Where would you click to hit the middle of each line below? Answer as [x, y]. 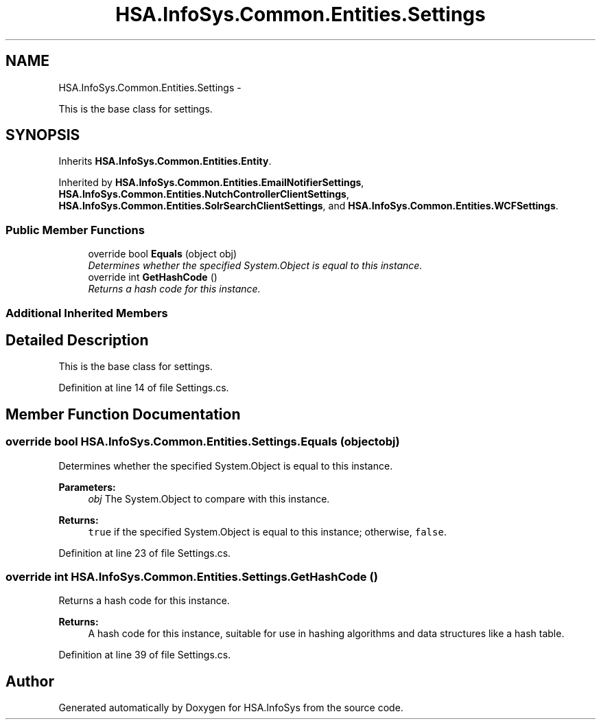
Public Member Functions [75, 230]
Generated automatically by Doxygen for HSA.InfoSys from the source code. [231, 708]
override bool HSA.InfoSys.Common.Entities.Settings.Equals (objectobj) [203, 442]
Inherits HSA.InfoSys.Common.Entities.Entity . [165, 161]
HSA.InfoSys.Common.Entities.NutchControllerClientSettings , [204, 194]
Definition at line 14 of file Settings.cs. [144, 388]
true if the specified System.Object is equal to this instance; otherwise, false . [267, 531]
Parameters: [87, 487]
